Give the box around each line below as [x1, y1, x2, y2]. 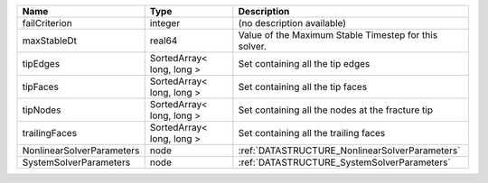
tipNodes [22, 104, 61, 116]
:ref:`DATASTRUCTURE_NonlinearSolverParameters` [238, 144, 461, 157]
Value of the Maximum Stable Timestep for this [238, 29, 438, 41]
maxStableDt [22, 34, 77, 47]
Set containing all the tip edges [238, 58, 371, 69]
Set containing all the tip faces [238, 81, 368, 93]
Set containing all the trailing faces [238, 127, 386, 139]
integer [149, 17, 181, 29]
